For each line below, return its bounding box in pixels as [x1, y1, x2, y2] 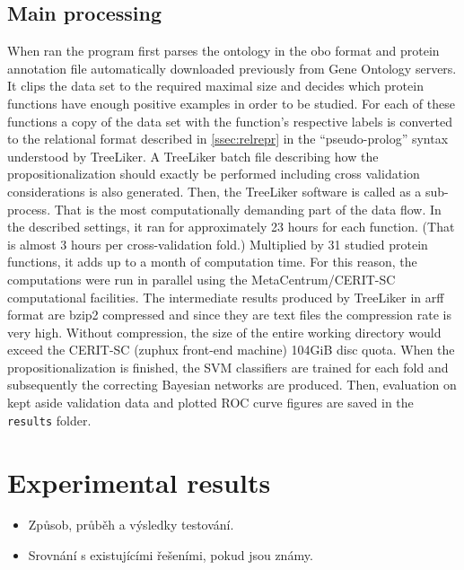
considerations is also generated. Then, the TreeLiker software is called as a [7, 181, 422, 200]
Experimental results [7, 463, 271, 500]
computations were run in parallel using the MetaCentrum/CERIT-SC [7, 269, 396, 288]
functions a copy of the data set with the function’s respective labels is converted [7, 111, 452, 130]
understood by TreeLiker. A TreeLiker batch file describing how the [7, 146, 379, 165]
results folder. [7, 410, 92, 429]
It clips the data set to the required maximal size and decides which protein [7, 76, 424, 95]
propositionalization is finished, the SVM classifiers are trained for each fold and [7, 357, 449, 376]
